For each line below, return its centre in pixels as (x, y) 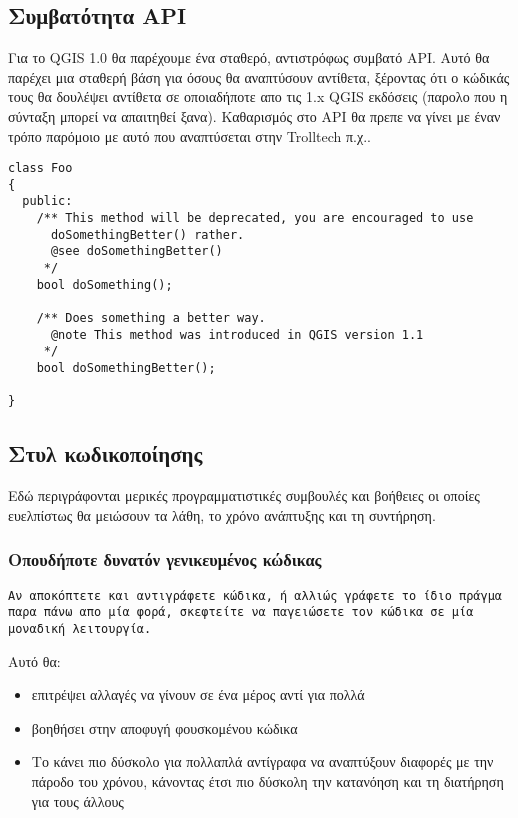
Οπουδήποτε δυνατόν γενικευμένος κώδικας (165, 559)
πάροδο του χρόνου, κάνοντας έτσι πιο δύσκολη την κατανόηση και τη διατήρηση (267, 780)
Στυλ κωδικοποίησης (105, 453)
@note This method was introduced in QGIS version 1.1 (237, 334)
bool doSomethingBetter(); (126, 368)
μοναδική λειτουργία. (80, 628)
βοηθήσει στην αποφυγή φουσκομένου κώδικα (164, 727)
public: (47, 201)
